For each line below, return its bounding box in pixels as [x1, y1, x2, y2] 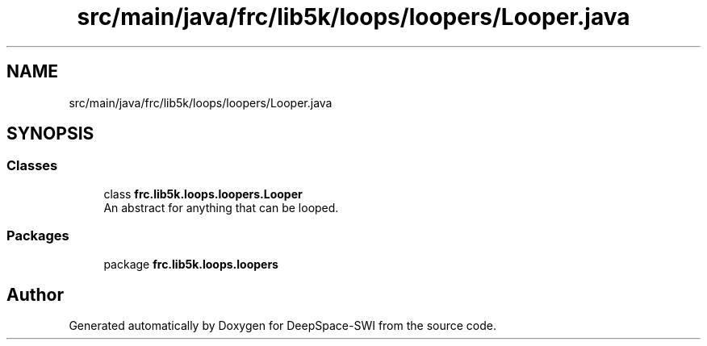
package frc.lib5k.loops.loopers [103, 256, 278, 271]
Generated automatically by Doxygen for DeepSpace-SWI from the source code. [69, 319, 497, 333]
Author [6, 284, 64, 305]
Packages [6, 227, 69, 244]
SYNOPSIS [6, 123, 94, 144]
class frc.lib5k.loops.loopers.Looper [103, 186, 303, 201]
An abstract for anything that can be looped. [103, 200, 339, 215]
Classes [6, 157, 58, 174]
